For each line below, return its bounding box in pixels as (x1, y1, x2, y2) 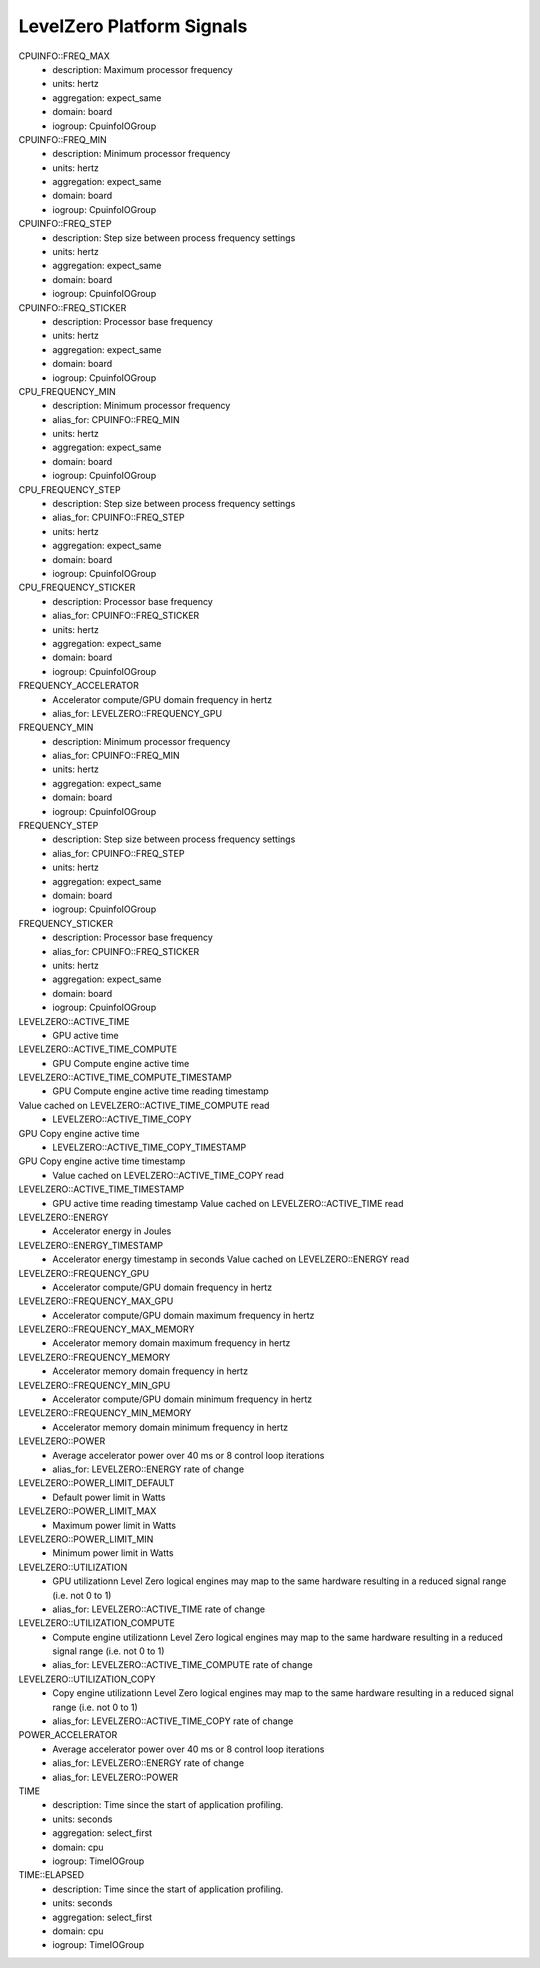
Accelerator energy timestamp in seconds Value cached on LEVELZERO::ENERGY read (52, 1253, 410, 1265)
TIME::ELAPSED (18, 1869, 85, 1881)
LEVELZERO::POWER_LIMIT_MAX (18, 1505, 157, 1517)
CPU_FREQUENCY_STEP (18, 483, 121, 495)
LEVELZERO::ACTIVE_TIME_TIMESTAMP (18, 1183, 185, 1195)
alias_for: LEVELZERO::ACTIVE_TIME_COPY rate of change (52, 1715, 294, 1727)
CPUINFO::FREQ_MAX (18, 50, 110, 62)
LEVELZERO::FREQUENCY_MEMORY (18, 1351, 171, 1363)
